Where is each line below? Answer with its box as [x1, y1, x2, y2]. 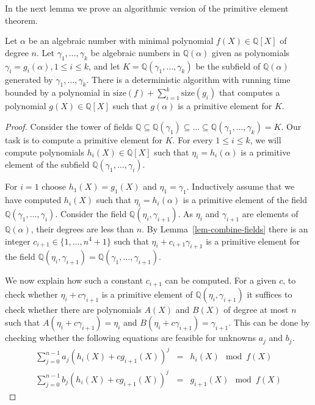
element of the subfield [5, 158, 90, 171]
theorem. [5, 13, 38, 26]
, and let [89, 59, 120, 72]
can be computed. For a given [165, 274, 277, 287]
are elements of [242, 207, 299, 220]
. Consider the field [55, 207, 127, 220]
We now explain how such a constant [5, 274, 143, 287]
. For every [172, 133, 213, 146]
